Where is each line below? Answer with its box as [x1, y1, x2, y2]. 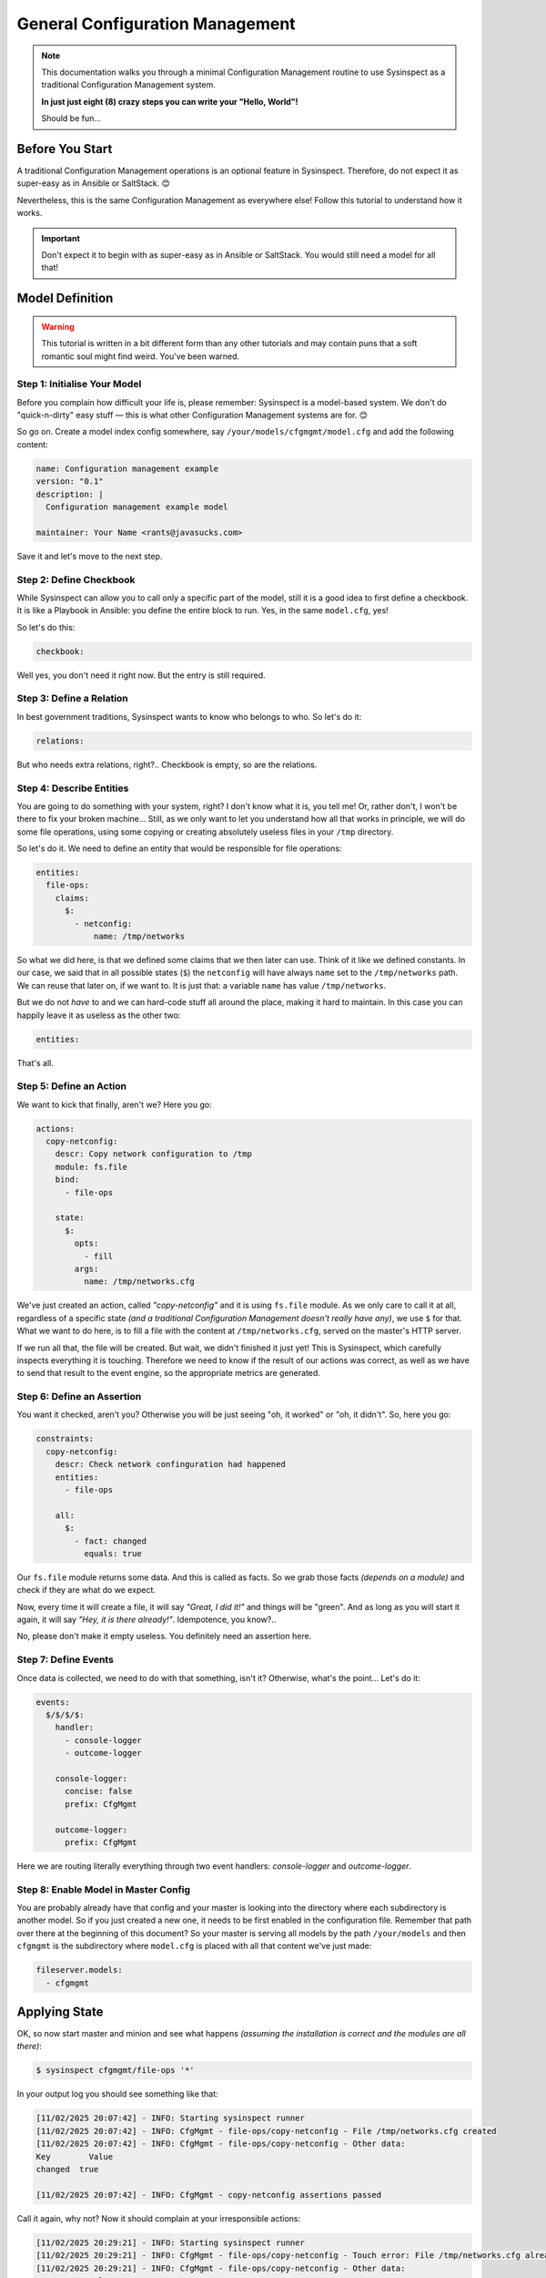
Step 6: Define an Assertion [16, 1390, 142, 1403]
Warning [41, 321, 75, 332]
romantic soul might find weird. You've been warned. [41, 351, 240, 362]
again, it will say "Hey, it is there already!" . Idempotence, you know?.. [16, 1614, 277, 1626]
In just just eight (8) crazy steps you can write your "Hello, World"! [41, 96, 299, 107]
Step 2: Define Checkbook [16, 573, 136, 586]
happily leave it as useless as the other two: [16, 1010, 181, 1021]
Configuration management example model [45, 502, 228, 512]
